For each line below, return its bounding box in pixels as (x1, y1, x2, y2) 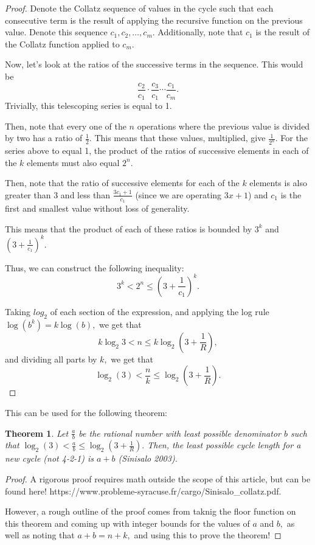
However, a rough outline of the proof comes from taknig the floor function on (5, 505, 296, 518)
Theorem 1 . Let (5, 426, 69, 439)
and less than (60, 188, 110, 201)
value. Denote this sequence (5, 26, 108, 38)
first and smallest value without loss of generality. (5, 202, 190, 215)
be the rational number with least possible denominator (78, 426, 281, 439)
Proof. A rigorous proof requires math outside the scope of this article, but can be (5, 472, 311, 485)
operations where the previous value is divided (137, 119, 310, 132)
